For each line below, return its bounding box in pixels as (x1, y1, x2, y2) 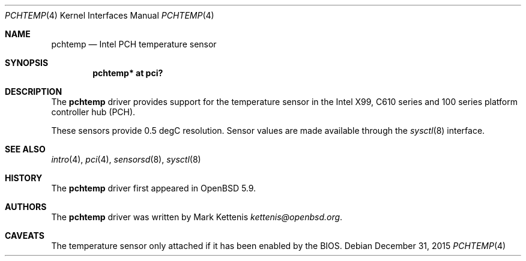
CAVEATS (5, 230, 44, 241)
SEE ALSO (5, 144, 46, 154)
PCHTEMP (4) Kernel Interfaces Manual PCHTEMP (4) (5, 10, 214, 20)
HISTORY (5, 173, 43, 183)
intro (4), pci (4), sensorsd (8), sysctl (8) (51, 154, 201, 164)
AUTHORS (5, 202, 47, 212)
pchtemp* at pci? (92, 68, 163, 78)
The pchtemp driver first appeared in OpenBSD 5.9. (51, 183, 256, 193)
